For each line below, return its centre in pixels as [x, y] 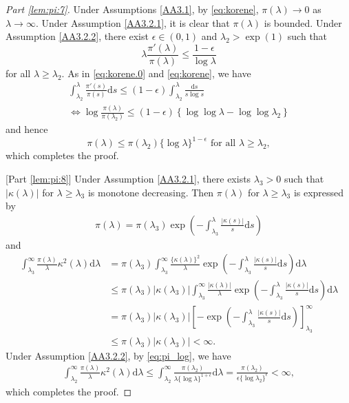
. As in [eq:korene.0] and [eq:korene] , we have [156, 73]
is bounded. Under [303, 22]
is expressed [319, 192]
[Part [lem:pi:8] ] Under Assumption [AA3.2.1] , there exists [128, 179]
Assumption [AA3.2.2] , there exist [77, 36]
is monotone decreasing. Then [151, 192]
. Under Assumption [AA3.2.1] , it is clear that [133, 22]
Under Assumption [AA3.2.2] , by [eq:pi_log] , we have [118, 355]
